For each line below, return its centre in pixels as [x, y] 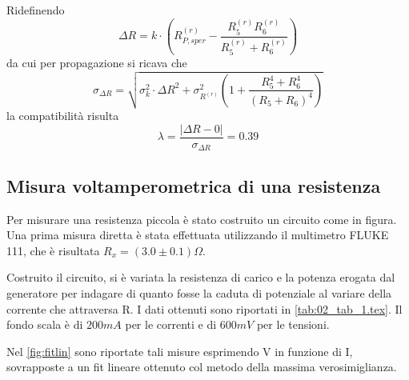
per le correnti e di [171, 324]
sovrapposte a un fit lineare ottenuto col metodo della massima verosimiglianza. [202, 367]
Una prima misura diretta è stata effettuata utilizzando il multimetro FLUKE [198, 235]
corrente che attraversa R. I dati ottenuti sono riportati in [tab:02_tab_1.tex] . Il [204, 308]
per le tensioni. [293, 324]
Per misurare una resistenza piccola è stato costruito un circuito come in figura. [202, 219]
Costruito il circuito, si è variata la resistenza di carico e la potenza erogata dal [201, 277]
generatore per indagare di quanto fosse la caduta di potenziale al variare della [199, 292]
